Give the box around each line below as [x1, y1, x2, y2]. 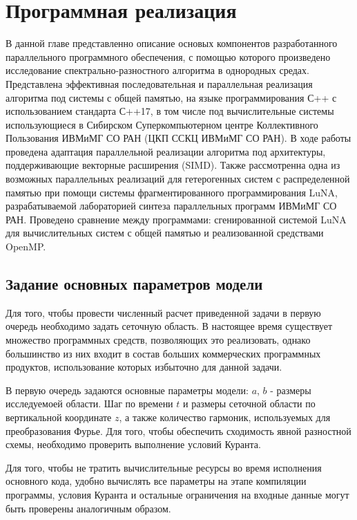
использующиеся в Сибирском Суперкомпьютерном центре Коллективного [6, 117, 318, 131]
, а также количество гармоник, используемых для [119, 409, 331, 424]
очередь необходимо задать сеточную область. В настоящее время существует [6, 319, 333, 333]
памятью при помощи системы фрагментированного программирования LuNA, [6, 185, 338, 199]
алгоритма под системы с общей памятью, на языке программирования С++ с [6, 90, 337, 104]
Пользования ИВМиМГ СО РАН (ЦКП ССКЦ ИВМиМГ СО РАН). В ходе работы [6, 131, 351, 145]
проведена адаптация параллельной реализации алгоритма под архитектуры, [6, 144, 326, 158]
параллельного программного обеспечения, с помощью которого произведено [6, 49, 331, 64]
